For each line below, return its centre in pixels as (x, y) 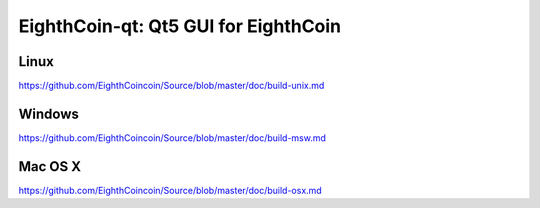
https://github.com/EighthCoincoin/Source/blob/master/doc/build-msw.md (172, 137)
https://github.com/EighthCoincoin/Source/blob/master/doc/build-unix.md (171, 86)
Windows (48, 113)
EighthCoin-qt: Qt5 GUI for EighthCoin (180, 26)
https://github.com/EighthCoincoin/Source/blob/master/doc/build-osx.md (170, 190)
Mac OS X (50, 166)
